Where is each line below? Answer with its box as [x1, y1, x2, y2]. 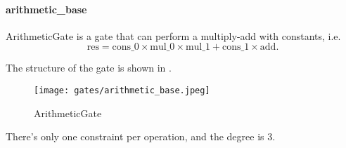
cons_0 [112, 42, 139, 53]
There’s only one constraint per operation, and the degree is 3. [6, 129, 276, 144]
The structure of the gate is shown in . [6, 60, 172, 75]
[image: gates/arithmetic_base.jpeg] [34, 85, 210, 95]
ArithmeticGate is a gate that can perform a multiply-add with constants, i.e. [6, 28, 341, 43]
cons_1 [222, 42, 250, 53]
